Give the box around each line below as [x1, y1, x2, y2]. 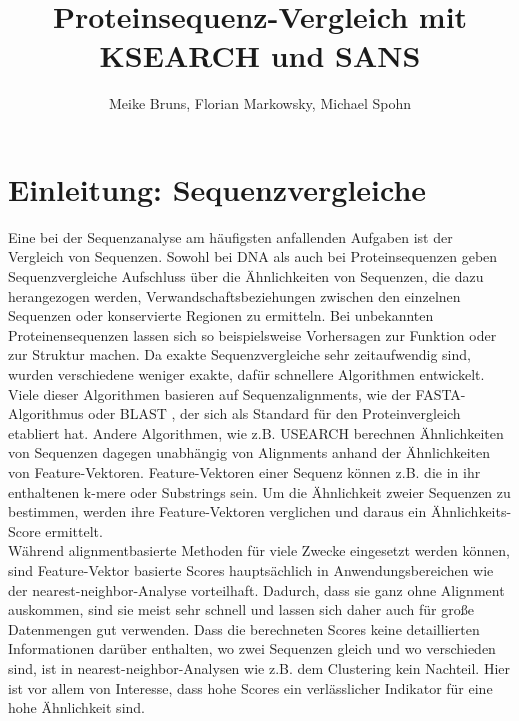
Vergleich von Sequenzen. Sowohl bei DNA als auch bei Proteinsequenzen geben [8, 246, 498, 267]
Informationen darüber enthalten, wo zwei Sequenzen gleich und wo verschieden [8, 638, 496, 659]
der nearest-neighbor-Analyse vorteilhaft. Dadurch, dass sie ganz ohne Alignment [8, 579, 505, 600]
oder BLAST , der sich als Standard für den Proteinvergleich [88, 403, 461, 424]
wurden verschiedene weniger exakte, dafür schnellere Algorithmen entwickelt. [8, 364, 485, 384]
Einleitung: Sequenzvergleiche [8, 168, 427, 209]
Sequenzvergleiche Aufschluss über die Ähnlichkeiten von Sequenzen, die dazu [8, 266, 484, 287]
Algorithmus [8, 403, 84, 424]
